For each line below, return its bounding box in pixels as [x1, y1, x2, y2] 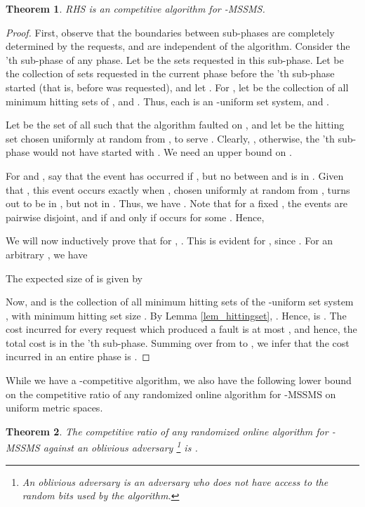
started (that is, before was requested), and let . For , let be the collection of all [6, 79, 349, 94]
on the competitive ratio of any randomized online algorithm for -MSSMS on [6, 386, 336, 401]
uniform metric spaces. [6, 400, 103, 415]
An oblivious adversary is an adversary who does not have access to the [22, 474, 328, 489]
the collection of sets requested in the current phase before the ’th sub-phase [6, 66, 335, 81]
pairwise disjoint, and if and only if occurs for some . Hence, [6, 209, 265, 224]
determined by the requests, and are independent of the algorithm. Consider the [6, 39, 350, 53]
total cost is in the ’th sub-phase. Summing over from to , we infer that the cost [6, 335, 350, 350]
